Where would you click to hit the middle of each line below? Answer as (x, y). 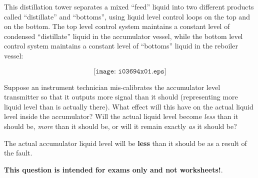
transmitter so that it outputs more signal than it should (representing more (121, 97)
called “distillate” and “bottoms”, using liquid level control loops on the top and (127, 16)
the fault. (18, 153)
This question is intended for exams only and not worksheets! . (113, 169)
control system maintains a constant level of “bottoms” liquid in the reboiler (121, 46)
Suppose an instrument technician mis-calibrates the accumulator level (112, 87)
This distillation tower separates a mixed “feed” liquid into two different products (129, 6)
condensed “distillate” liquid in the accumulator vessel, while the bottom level (123, 36)
